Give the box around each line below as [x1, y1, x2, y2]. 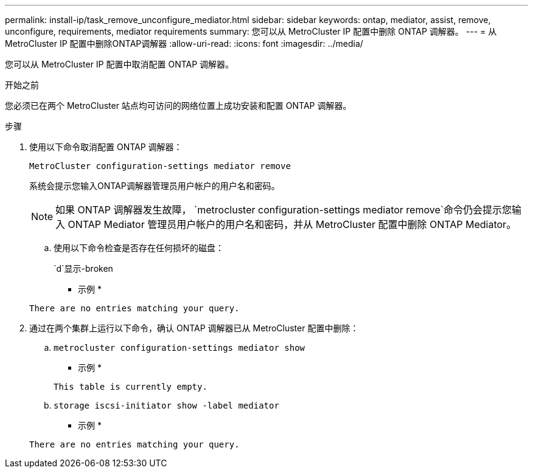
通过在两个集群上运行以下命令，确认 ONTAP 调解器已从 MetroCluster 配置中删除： [29, 323, 359, 333]
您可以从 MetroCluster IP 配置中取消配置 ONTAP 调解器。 [5, 59, 234, 69]
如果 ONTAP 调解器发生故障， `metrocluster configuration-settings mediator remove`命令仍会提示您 [55, 204, 512, 216]
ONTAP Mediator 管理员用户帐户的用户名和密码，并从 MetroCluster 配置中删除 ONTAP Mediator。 [68, 218, 517, 230]
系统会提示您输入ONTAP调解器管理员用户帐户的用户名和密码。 [29, 181, 280, 191]
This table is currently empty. [54, 382, 207, 392]
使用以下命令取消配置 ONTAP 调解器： [29, 142, 183, 152]
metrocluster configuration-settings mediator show [54, 343, 305, 353]
